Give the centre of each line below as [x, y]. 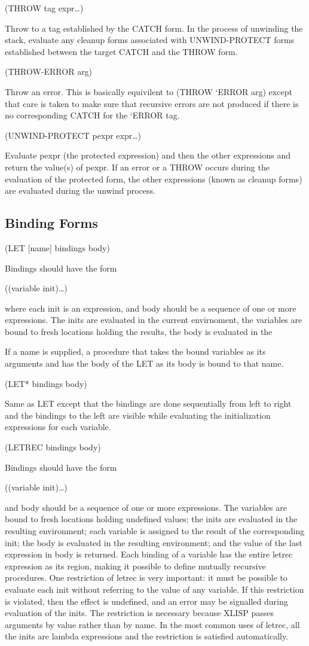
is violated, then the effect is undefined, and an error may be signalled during [146, 601]
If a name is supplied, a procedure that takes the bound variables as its [135, 351]
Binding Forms [51, 223]
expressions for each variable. [58, 427]
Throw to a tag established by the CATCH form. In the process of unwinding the [154, 28]
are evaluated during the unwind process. [80, 191]
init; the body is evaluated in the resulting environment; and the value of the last [154, 542]
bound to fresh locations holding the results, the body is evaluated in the [139, 331]
